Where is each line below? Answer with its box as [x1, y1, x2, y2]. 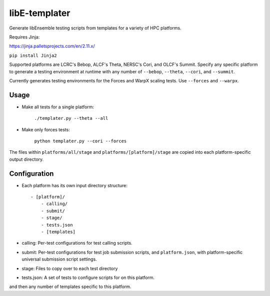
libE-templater [9, 7, 70, 18]
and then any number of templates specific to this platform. [9, 284, 131, 290]
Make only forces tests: [21, 126, 70, 132]
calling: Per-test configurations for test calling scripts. [21, 240, 132, 246]
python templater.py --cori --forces [34, 138, 127, 144]
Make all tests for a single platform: [21, 104, 94, 110]
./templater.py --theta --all [34, 115, 108, 121]
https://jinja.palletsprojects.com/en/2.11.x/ [9, 43, 95, 49]
